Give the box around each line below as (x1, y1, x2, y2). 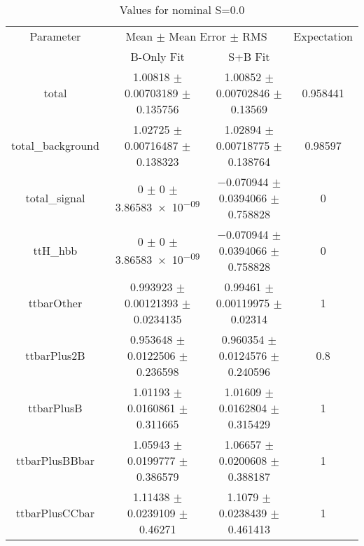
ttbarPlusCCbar (15, 505, 95, 521)
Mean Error (169, 28, 227, 44)
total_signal (25, 190, 85, 206)
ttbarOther (28, 295, 83, 311)
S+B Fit (228, 48, 270, 64)
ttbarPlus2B (25, 347, 85, 363)
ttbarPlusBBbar (15, 452, 94, 468)
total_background (11, 137, 99, 153)
